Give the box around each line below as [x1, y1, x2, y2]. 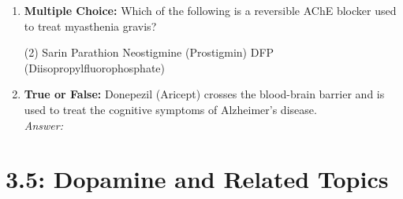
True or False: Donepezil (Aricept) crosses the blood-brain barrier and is [24, 86, 385, 102]
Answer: [24, 116, 64, 133]
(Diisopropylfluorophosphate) [24, 59, 166, 76]
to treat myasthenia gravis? [24, 17, 157, 34]
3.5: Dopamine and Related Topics [6, 163, 389, 195]
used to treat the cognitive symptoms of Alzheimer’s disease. [24, 101, 317, 117]
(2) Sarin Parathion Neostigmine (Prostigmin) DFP [24, 44, 274, 61]
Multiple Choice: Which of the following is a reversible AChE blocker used [24, 2, 397, 18]
